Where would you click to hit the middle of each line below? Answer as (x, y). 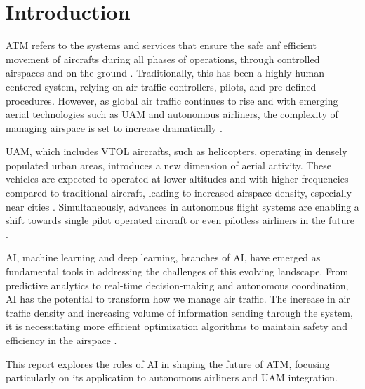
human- (311, 73)
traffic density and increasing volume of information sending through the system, (179, 312)
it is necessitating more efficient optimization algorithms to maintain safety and (177, 326)
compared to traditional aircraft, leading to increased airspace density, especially (179, 193)
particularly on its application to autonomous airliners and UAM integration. (172, 377)
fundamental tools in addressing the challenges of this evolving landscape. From (177, 271)
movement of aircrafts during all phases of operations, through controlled (163, 59)
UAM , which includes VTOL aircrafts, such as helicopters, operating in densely (177, 151)
